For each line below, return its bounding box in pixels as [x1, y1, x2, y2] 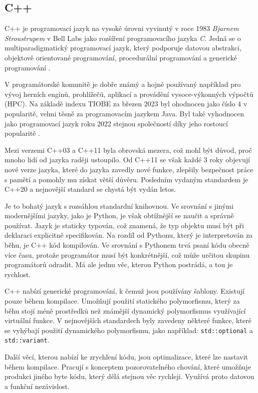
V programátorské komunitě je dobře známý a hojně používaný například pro [4, 79, 241, 89]
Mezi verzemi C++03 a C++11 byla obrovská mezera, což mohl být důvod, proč [4, 144, 252, 155]
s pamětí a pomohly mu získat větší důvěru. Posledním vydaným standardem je [4, 174, 249, 184]
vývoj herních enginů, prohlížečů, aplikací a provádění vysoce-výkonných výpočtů [4, 88, 254, 99]
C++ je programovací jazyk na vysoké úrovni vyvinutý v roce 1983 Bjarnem [4, 23, 239, 33]
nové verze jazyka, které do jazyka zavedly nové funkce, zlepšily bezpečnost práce [4, 164, 254, 174]
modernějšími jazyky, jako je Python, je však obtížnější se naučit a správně [4, 210, 234, 221]
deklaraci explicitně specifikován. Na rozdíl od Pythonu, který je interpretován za [4, 230, 253, 240]
